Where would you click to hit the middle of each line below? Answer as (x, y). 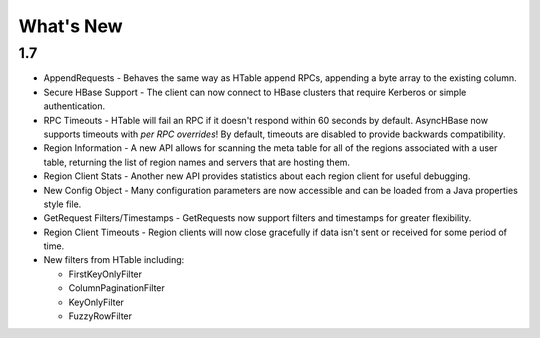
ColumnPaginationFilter (116, 288)
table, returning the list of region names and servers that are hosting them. (196, 162)
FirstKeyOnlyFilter (105, 274)
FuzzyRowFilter (100, 316)
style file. (62, 204)
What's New (71, 26)
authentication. (74, 106)
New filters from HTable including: (114, 260)
